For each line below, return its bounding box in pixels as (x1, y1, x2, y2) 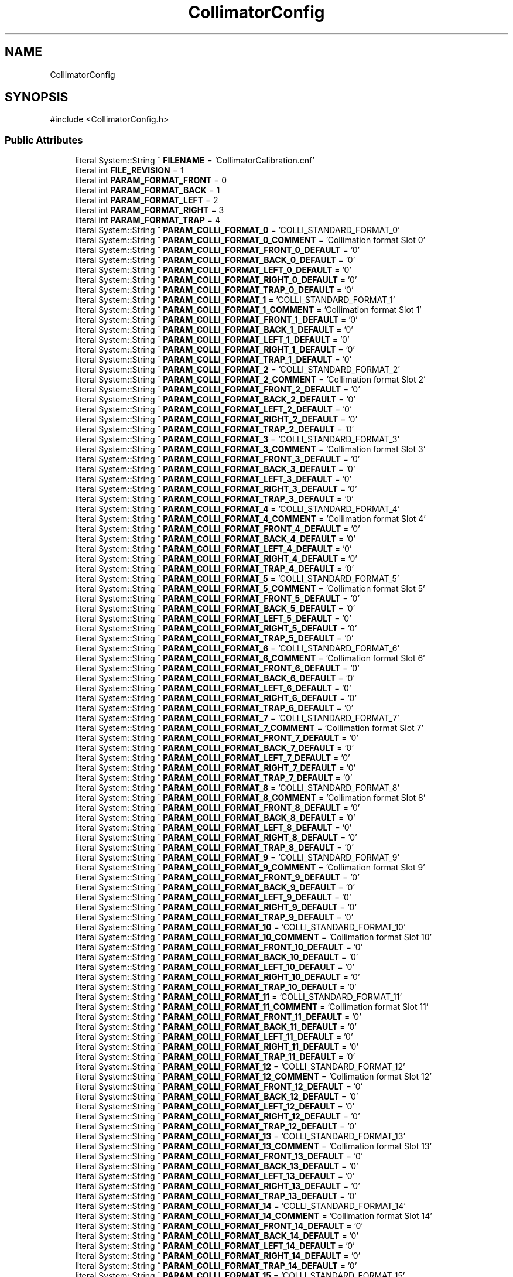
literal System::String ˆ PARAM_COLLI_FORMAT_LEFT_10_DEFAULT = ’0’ (75, 962, 355, 972)
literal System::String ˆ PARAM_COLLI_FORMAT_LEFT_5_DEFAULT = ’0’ (75, 613, 351, 624)
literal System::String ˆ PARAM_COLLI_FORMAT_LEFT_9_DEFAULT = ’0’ (75, 892, 351, 903)
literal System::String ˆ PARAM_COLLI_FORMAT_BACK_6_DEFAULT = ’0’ (75, 673, 355, 684)
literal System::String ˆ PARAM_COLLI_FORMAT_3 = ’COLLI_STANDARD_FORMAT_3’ (75, 434, 400, 445)
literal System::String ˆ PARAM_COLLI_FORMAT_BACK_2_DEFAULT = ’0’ (75, 394, 355, 405)
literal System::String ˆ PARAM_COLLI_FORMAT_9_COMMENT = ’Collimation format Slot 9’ (75, 862, 425, 873)
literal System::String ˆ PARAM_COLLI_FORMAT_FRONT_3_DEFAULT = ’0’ (75, 454, 360, 465)
